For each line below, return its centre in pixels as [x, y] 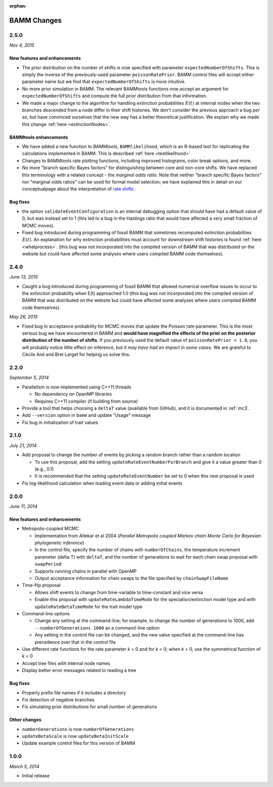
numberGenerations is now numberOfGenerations [78, 729]
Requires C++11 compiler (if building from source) [86, 401]
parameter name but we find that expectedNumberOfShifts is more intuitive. [104, 82]
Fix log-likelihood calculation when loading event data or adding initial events [102, 483]
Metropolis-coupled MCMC [51, 529]
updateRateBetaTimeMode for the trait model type [88, 606]
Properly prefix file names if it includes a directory [74, 693]
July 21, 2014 [23, 445]
